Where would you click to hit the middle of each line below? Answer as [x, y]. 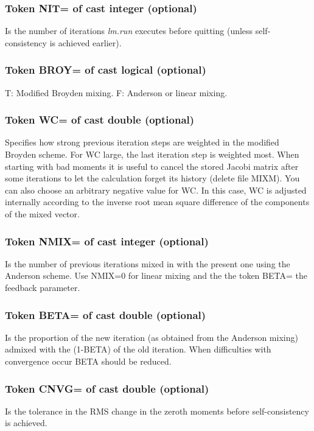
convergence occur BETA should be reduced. [88, 361]
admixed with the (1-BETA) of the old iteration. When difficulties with [138, 349]
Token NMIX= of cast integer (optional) [107, 241]
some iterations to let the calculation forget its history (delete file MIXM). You [152, 178]
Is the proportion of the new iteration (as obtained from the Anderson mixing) [152, 337]
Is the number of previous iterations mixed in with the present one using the [148, 263]
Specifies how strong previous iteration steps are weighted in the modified [142, 142]
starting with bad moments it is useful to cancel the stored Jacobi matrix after [152, 166]
